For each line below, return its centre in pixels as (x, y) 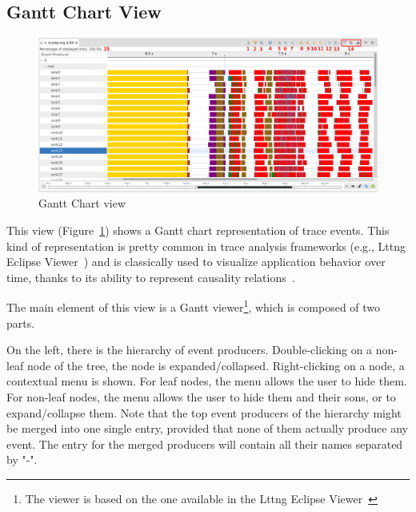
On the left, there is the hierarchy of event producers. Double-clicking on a (190, 350)
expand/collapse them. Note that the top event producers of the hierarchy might (204, 412)
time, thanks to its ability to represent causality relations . (151, 277)
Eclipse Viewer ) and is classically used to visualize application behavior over (196, 262)
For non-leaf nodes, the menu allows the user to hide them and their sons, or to (201, 396)
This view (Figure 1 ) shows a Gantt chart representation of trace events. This (198, 230)
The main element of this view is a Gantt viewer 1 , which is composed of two (194, 306)
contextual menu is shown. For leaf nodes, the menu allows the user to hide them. (207, 381)
